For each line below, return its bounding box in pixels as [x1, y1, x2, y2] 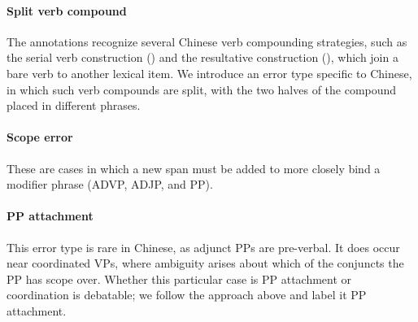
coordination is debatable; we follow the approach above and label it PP [7, 286, 367, 303]
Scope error [7, 128, 73, 146]
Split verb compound [7, 2, 127, 19]
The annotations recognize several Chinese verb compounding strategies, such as [7, 33, 407, 50]
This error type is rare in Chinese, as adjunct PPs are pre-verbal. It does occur [7, 238, 400, 255]
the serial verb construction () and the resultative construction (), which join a [7, 49, 398, 66]
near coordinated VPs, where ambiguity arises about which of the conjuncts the [7, 255, 404, 272]
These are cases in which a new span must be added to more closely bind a [7, 159, 381, 176]
